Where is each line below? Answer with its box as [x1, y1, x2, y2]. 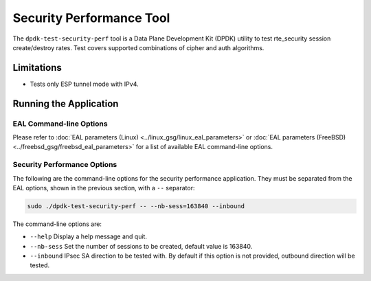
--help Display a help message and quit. [30, 232, 148, 240]
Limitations [12, 62, 62, 74]
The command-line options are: [12, 220, 102, 228]
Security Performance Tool [12, 10, 170, 25]
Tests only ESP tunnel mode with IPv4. [30, 80, 139, 88]
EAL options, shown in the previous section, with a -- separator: [12, 183, 195, 192]
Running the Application [12, 98, 119, 109]
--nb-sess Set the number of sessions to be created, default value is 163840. [30, 242, 253, 250]
